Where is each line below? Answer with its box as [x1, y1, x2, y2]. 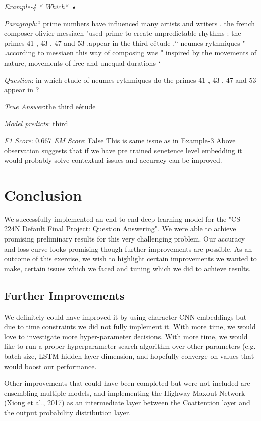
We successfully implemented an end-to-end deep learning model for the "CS [4, 213, 240, 224]
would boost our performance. [4, 360, 97, 371]
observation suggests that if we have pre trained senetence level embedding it [4, 145, 242, 155]
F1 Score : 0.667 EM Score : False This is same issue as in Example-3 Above [4, 135, 236, 145]
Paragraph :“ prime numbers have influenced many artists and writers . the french [4, 18, 255, 28]
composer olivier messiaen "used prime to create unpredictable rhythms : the [4, 28, 241, 38]
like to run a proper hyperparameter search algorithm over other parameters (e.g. [4, 341, 256, 351]
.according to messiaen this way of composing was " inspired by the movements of [4, 47, 257, 58]
